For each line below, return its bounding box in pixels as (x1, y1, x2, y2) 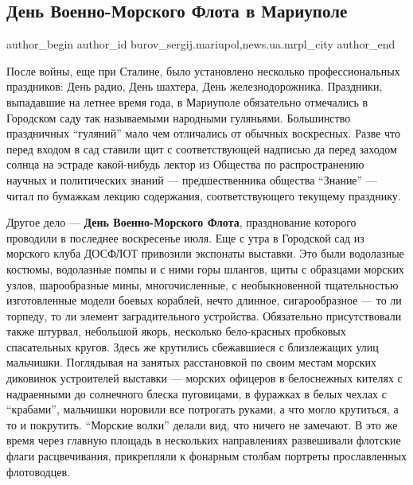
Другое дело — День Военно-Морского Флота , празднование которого (6, 214, 357, 231)
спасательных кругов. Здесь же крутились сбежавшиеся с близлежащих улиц (6, 338, 379, 355)
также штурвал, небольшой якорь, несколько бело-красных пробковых (6, 323, 346, 339)
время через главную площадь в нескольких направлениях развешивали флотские (6, 432, 401, 448)
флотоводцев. (6, 463, 70, 479)
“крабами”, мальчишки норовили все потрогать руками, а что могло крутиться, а (6, 401, 399, 417)
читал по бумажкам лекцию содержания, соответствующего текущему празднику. (6, 187, 401, 204)
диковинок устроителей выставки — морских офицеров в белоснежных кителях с (6, 370, 403, 386)
